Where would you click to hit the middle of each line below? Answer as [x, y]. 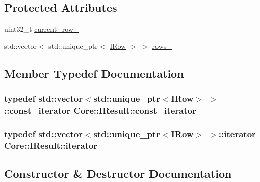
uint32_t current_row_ [42, 29]
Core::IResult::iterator [51, 145]
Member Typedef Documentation [94, 73]
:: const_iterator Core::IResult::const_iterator [100, 110]
